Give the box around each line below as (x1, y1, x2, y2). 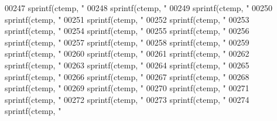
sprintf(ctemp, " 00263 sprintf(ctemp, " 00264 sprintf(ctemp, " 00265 (5, 58, 249, 71)
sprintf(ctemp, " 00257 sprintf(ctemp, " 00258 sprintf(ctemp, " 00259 (5, 36, 249, 48)
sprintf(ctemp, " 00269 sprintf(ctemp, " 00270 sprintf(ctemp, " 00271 (5, 82, 249, 94)
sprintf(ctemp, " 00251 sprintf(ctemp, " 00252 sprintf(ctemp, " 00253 (5, 13, 249, 25)
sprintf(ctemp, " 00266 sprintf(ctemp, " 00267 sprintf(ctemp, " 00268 (5, 70, 249, 82)
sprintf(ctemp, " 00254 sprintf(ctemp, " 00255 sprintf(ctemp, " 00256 (5, 25, 249, 37)
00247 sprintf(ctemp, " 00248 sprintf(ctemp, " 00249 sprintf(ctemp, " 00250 (5, 2, 273, 13)
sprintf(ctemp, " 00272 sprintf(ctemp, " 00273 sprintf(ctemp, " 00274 (5, 93, 249, 105)
